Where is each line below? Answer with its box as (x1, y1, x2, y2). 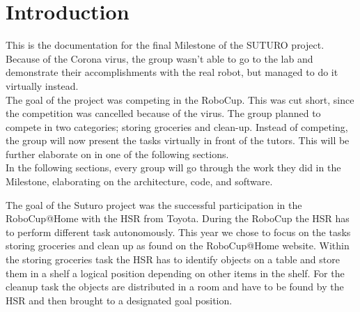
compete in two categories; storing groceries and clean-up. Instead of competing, (6, 119, 348, 134)
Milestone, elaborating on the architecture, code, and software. (6, 174, 273, 189)
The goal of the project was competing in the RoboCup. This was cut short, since (6, 92, 354, 107)
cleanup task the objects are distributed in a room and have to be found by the (6, 279, 344, 294)
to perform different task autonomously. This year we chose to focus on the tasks (6, 224, 351, 239)
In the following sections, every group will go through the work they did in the (6, 160, 341, 175)
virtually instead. (6, 78, 79, 93)
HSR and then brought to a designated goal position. (6, 292, 233, 307)
